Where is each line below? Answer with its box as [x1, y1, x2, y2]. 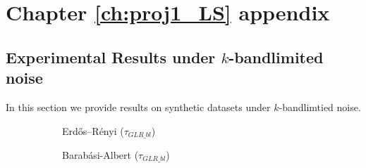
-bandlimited [228, 46, 324, 67]
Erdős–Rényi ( [62, 123, 124, 138]
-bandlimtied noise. [279, 99, 361, 114]
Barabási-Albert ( [62, 148, 139, 162]
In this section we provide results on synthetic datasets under [6, 99, 271, 114]
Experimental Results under [6, 46, 216, 67]
